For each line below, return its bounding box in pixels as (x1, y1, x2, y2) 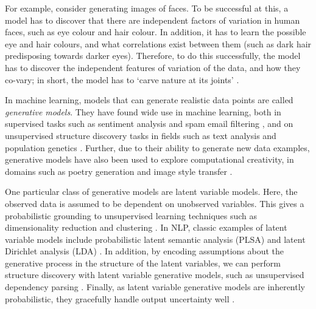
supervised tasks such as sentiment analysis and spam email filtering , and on (5, 117, 293, 130)
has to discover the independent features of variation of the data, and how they (5, 61, 301, 73)
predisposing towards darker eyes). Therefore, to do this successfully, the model (5, 49, 301, 62)
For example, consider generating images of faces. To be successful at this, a (5, 2, 289, 14)
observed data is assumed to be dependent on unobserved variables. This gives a (5, 197, 304, 209)
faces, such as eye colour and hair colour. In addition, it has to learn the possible (5, 25, 306, 38)
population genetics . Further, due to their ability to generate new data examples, (5, 141, 310, 154)
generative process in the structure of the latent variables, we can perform (5, 256, 281, 269)
